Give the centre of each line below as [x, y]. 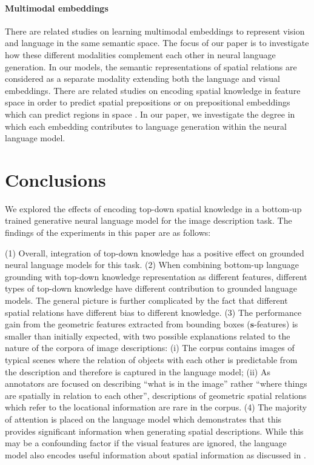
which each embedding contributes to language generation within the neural [146, 126]
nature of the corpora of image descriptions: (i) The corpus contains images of [150, 348]
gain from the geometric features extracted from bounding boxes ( [128, 324]
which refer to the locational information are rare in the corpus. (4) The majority [156, 407]
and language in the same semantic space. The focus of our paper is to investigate [157, 43]
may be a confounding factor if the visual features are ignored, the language [146, 443]
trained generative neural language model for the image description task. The [149, 220]
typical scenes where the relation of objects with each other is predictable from [151, 359]
